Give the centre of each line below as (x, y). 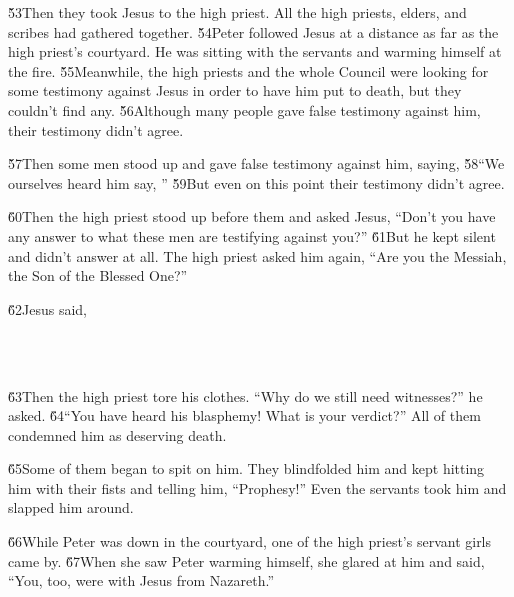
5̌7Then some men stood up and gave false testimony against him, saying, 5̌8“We (256, 163)
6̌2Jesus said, (47, 308)
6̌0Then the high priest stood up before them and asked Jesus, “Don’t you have (252, 216)
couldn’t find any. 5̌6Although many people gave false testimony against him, (244, 109)
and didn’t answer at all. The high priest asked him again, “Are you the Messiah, (257, 255)
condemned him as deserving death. (117, 434)
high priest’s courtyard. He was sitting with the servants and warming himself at (255, 51)
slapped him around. (71, 507)
